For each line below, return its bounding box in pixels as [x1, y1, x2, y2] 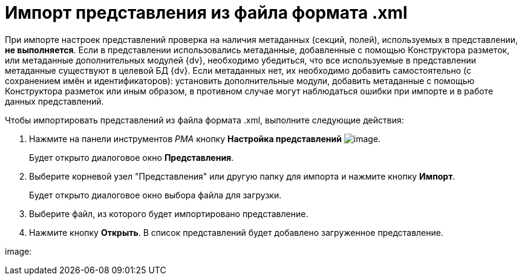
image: [5, 246, 32, 256]
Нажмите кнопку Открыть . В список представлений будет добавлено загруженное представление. [29, 227, 443, 238]
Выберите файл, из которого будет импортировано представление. [29, 208, 308, 219]
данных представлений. [5, 96, 104, 106]
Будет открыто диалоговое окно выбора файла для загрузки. [29, 189, 282, 200]
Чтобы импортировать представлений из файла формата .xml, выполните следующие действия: [5, 114, 404, 125]
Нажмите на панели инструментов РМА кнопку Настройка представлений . [29, 133, 381, 144]
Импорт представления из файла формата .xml [5, 2, 408, 23]
